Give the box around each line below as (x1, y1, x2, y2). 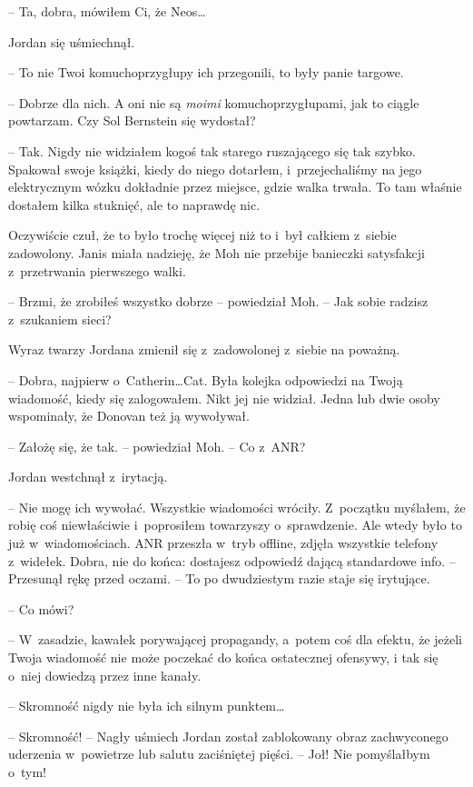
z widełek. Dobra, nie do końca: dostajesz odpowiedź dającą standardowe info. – (8, 551, 456, 570)
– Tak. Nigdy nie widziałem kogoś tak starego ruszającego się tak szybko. (8, 141, 416, 160)
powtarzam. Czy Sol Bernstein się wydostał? (8, 111, 256, 130)
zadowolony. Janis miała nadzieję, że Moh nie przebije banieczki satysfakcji (8, 243, 425, 262)
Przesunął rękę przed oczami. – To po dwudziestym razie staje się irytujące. (8, 569, 430, 588)
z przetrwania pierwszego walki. (8, 261, 186, 280)
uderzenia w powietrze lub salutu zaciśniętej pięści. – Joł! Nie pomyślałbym (8, 744, 430, 763)
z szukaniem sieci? (8, 309, 112, 328)
